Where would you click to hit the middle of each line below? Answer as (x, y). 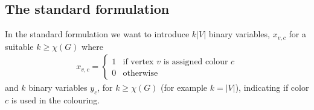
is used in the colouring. (56, 100)
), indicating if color (272, 87)
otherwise (140, 74)
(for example (184, 87)
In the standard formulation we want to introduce (97, 34)
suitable (19, 46)
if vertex (138, 62)
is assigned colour (196, 62)
